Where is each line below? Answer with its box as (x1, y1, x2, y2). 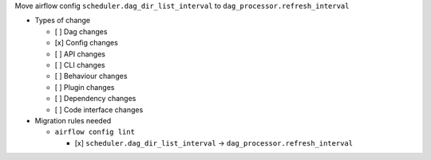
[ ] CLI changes (54, 60, 105, 69)
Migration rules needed (34, 115, 112, 125)
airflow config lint (54, 127, 136, 137)
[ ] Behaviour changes (54, 72, 128, 81)
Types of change (34, 16, 91, 25)
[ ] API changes (54, 49, 105, 59)
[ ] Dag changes (54, 26, 108, 36)
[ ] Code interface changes (54, 104, 144, 115)
